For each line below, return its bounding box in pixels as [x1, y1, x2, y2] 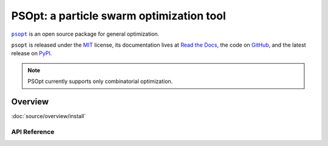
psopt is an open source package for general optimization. [11, 30, 160, 38]
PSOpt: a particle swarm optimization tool [11, 9, 226, 22]
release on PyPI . [11, 50, 52, 57]
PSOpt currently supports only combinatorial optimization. [27, 78, 173, 85]
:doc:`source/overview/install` [11, 113, 86, 120]
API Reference [11, 127, 55, 136]
